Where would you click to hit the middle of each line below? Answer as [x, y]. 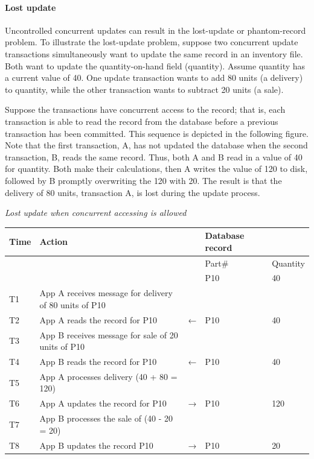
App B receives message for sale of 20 [109, 334]
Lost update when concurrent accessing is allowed [96, 213]
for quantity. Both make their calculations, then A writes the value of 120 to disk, [156, 169]
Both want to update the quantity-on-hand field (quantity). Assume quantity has [155, 65]
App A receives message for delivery [106, 293]
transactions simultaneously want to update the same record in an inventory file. [154, 53]
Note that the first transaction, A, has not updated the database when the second [156, 145]
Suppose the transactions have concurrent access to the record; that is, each [145, 109]
